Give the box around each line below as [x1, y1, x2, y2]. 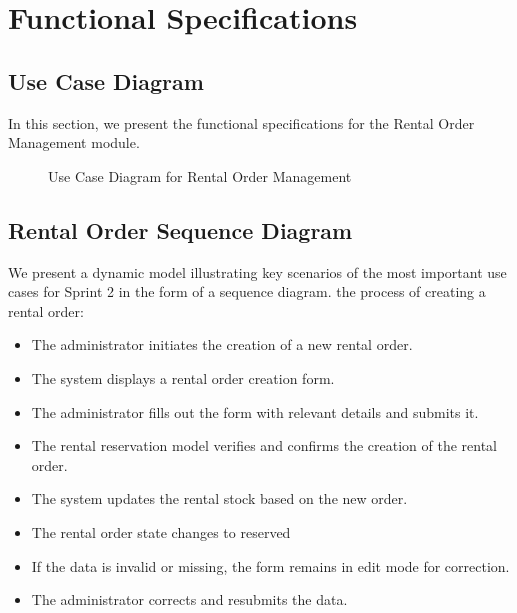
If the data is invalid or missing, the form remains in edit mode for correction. [31, 555, 510, 576]
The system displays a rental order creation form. [31, 367, 335, 388]
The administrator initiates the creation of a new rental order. [31, 334, 413, 355]
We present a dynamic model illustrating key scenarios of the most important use [8, 261, 507, 282]
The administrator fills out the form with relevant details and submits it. [31, 401, 479, 422]
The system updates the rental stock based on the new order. [31, 488, 408, 509]
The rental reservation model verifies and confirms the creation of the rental [31, 435, 498, 456]
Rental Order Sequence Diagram [8, 214, 353, 245]
